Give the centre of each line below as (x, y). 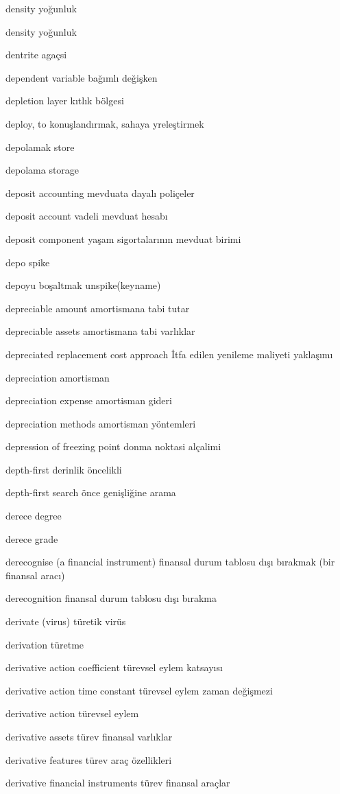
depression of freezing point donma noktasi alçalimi (113, 446)
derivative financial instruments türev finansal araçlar (118, 783)
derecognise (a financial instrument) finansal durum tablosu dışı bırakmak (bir (170, 562)
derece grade (32, 538)
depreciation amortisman (58, 377)
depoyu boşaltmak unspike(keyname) (83, 285)
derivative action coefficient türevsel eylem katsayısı (114, 667)
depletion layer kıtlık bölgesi (65, 101)
